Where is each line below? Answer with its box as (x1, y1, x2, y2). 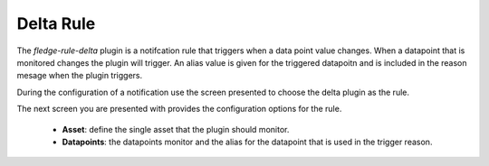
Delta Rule (16, 14, 96, 33)
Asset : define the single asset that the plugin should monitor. (62, 124, 290, 134)
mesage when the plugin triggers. (16, 70, 143, 81)
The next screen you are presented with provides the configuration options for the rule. (16, 104, 342, 115)
